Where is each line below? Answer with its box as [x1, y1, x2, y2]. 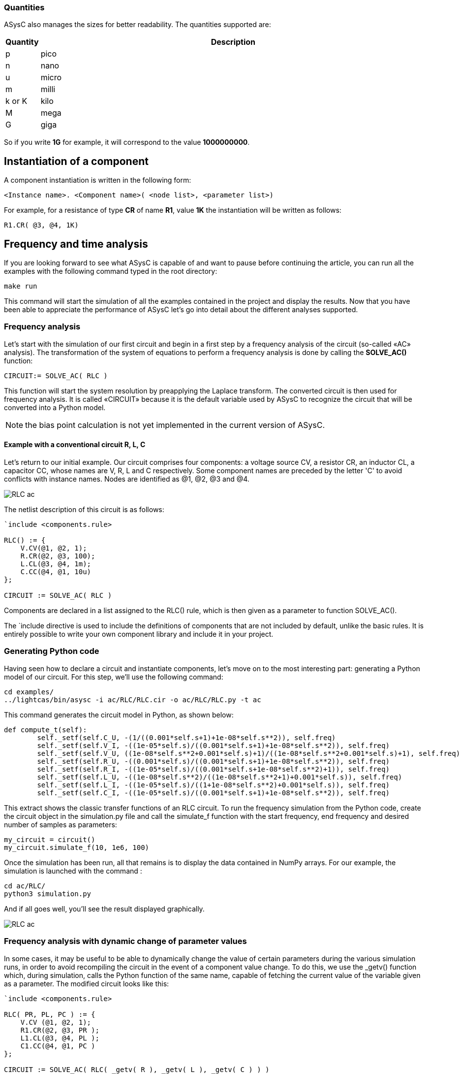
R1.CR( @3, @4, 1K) [4, 221, 79, 229]
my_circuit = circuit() [4, 835, 95, 844]
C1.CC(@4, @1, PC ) [20, 1041, 95, 1050]
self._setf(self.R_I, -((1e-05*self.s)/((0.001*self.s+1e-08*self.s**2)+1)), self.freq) [37, 765, 390, 773]
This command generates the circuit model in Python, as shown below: [4, 710, 234, 719]
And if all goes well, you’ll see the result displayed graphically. [4, 904, 205, 913]
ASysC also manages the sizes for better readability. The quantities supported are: [4, 20, 271, 29]
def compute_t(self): [4, 725, 87, 734]
